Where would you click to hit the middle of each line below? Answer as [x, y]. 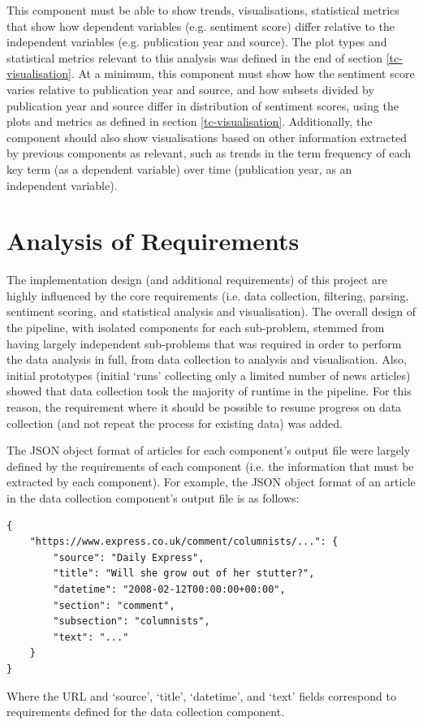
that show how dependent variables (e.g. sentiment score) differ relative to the [201, 26]
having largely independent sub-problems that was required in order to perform [204, 343]
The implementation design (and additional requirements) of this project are [197, 280]
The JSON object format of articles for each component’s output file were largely [209, 450]
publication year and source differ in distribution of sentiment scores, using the [203, 105]
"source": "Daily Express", [129, 557]
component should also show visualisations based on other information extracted [207, 137]
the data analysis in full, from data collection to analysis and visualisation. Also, [207, 359]
